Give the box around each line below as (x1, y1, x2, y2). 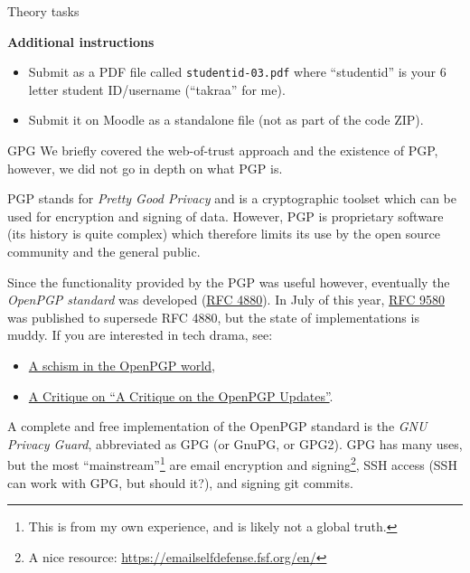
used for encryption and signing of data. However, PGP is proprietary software (7, 206, 444, 225)
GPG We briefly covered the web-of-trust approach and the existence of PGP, (7, 141, 438, 160)
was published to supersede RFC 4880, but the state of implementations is (7, 307, 419, 326)
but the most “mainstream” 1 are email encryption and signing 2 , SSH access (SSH (7, 453, 457, 474)
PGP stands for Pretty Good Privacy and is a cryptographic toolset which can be (7, 189, 456, 208)
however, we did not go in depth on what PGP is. (7, 158, 283, 177)
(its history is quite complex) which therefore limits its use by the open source (7, 224, 440, 243)
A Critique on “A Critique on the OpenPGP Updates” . (28, 386, 334, 405)
